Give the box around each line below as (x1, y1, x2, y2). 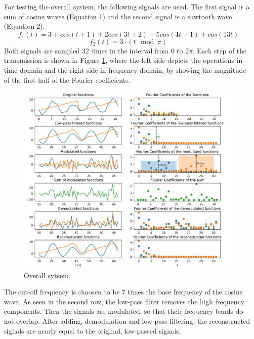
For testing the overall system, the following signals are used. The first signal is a (4, 1, 250, 11)
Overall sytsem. (24, 270, 71, 280)
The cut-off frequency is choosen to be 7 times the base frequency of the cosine (4, 287, 243, 297)
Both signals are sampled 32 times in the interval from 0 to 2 (4, 45, 189, 55)
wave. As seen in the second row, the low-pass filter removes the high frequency (4, 296, 245, 306)
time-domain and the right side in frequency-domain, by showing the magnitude (4, 64, 246, 75)
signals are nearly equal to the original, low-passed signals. (4, 325, 181, 336)
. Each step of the (192, 45, 247, 55)
